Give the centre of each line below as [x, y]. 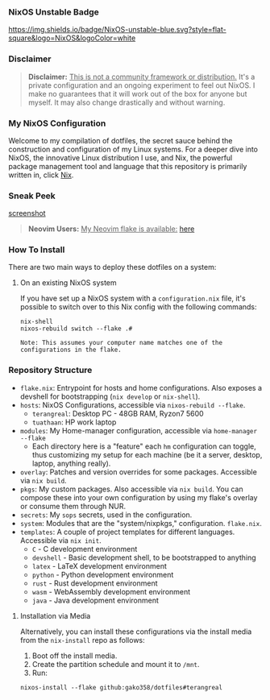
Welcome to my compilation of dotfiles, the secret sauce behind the [120, 140]
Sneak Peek [32, 196]
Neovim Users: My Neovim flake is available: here [111, 229]
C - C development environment [85, 549]
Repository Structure [50, 371]
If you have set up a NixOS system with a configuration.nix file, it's [133, 298]
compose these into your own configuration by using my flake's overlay [139, 497]
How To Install [37, 250]
